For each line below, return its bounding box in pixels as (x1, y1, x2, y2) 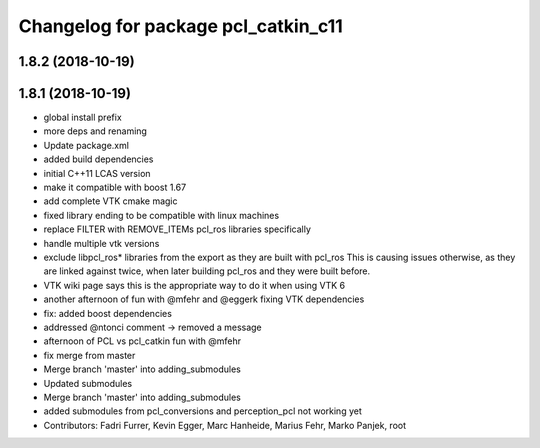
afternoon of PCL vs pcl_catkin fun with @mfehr (43, 335, 242, 347)
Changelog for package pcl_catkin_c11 (18, 15, 344, 37)
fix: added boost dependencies (43, 307, 172, 319)
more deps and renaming (43, 125, 147, 137)
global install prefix (43, 111, 122, 124)
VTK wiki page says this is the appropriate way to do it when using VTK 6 (43, 279, 346, 291)
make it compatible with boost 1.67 (43, 181, 187, 194)
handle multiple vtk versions (43, 237, 160, 249)
